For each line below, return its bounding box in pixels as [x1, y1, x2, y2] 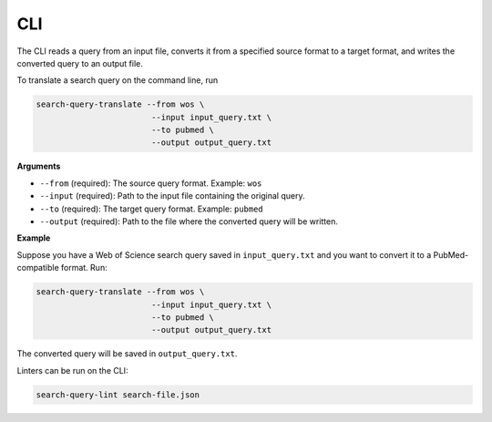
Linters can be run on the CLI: [16, 365, 128, 376]
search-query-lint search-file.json [36, 389, 200, 400]
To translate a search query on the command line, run [16, 75, 219, 86]
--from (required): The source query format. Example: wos [39, 178, 262, 189]
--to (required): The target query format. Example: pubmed [39, 203, 263, 214]
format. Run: [60, 262, 108, 273]
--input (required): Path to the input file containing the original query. [39, 190, 305, 201]
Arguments [16, 160, 61, 172]
